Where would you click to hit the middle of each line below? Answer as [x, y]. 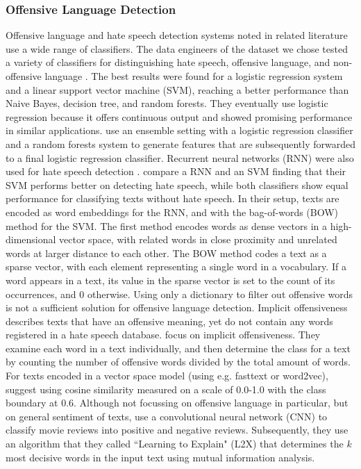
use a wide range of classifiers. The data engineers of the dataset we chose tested [177, 48]
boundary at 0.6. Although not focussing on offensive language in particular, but [177, 403]
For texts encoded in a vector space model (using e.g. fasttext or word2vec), [167, 376]
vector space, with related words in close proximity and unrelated [198, 239]
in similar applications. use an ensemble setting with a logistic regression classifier [179, 130]
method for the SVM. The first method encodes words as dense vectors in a [166, 225]
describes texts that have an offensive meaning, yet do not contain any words [169, 321]
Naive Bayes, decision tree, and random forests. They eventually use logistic [167, 103]
